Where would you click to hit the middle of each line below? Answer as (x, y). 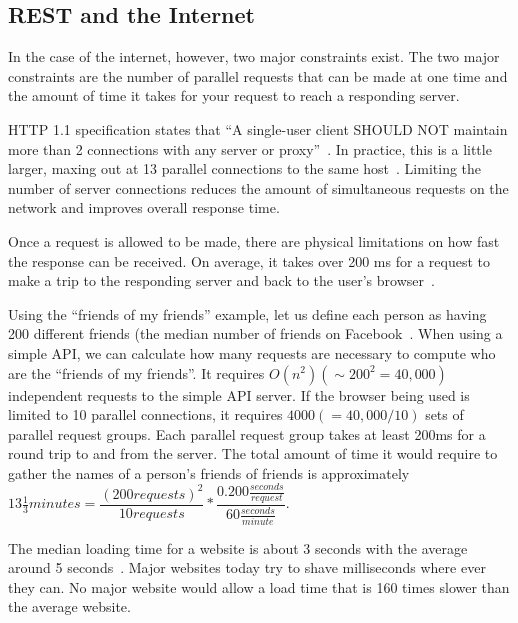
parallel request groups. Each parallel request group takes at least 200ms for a (247, 433)
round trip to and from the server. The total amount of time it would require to (253, 453)
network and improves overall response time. (144, 207)
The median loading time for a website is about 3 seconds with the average (238, 547)
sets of (444, 414)
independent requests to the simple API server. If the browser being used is (239, 394)
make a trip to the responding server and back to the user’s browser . (221, 280)
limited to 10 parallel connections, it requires (145, 414)
